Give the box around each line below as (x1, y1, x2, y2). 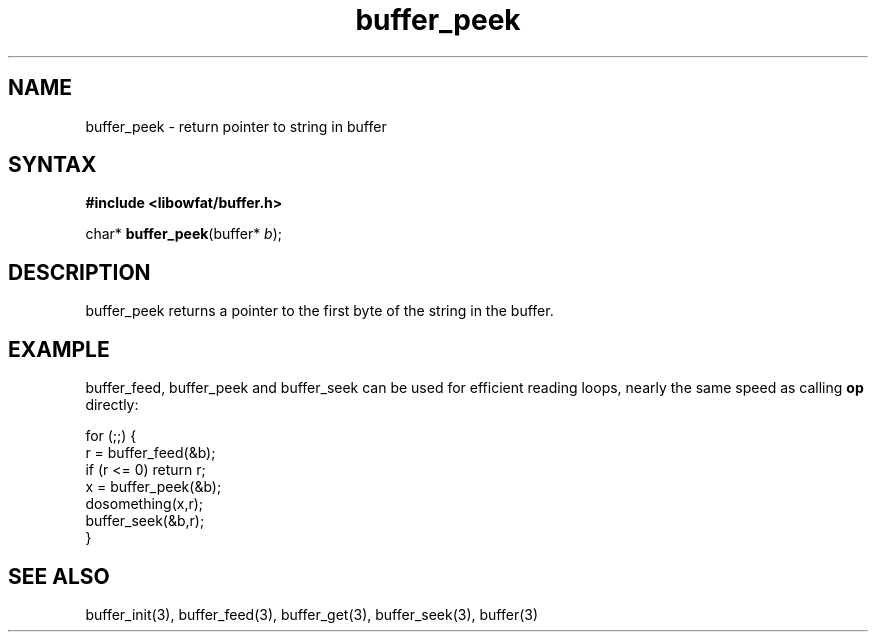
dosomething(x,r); (85, 495, 204, 513)
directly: (85, 396, 139, 414)
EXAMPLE (8, 336, 110, 362)
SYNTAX (8, 152, 97, 178)
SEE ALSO (8, 563, 110, 589)
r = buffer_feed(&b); (85, 444, 216, 462)
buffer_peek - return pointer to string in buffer (85, 117, 387, 135)
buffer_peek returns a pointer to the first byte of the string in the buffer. (85, 302, 554, 320)
